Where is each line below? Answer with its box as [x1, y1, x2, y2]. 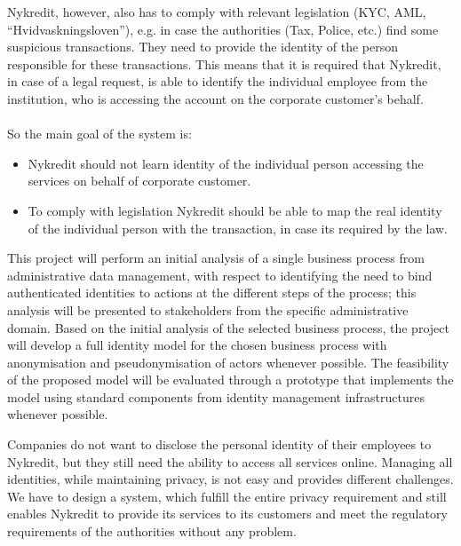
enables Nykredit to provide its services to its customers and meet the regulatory [7, 504, 448, 523]
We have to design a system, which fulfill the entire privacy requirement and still [7, 487, 447, 505]
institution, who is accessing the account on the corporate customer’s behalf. [7, 89, 424, 107]
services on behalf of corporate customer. [28, 171, 251, 190]
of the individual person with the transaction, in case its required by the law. [28, 218, 449, 237]
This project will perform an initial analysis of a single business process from [7, 249, 425, 267]
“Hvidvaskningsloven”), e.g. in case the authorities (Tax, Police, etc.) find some [7, 20, 439, 38]
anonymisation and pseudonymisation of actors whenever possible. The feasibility [7, 352, 449, 371]
